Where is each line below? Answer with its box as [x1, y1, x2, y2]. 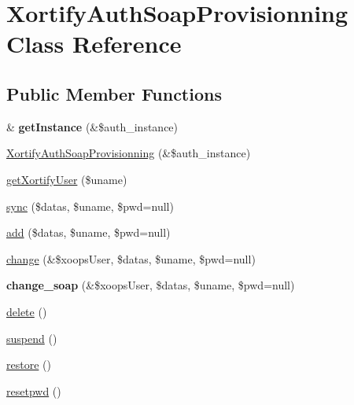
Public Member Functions [6, 81, 222, 105]
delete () [6, 303, 47, 319]
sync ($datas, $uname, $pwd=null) [6, 197, 174, 214]
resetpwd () [6, 382, 61, 399]
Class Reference [6, 28, 182, 60]
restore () [6, 356, 51, 373]
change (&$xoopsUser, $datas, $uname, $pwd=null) [6, 250, 256, 267]
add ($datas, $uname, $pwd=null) [6, 224, 171, 241]
